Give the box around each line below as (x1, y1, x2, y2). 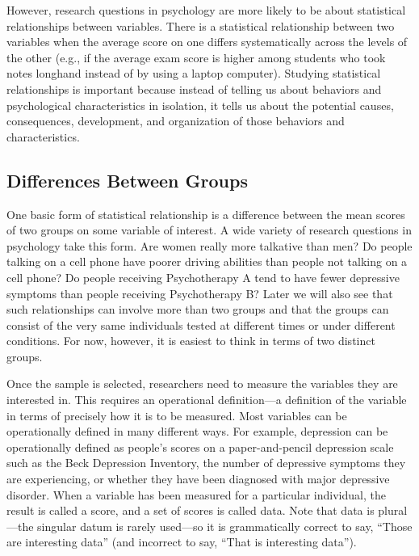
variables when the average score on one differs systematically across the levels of (6, 33, 408, 50)
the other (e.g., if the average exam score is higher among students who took (6, 48, 386, 65)
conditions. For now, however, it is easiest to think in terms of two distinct (6, 332, 375, 349)
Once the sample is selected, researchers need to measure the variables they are (6, 375, 398, 392)
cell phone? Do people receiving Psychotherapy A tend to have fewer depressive (6, 268, 400, 285)
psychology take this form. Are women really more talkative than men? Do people (6, 237, 413, 254)
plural (378, 502, 408, 519)
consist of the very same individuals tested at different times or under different (6, 316, 396, 333)
